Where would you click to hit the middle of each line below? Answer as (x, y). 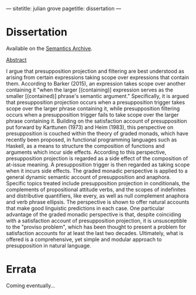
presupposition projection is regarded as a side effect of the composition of (97, 158)
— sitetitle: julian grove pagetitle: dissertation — (64, 9)
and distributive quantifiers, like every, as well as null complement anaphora (97, 195)
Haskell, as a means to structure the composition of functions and (85, 145)
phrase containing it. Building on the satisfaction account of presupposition (97, 121)
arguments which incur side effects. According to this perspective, (86, 152)
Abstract (16, 60)
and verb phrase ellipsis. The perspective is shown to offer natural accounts (98, 202)
